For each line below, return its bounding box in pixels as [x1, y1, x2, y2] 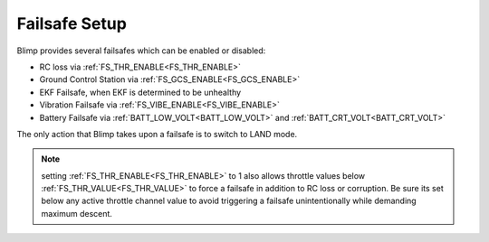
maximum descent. [41, 208, 113, 219]
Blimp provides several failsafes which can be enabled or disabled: [16, 45, 266, 56]
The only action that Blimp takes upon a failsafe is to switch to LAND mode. [16, 128, 298, 139]
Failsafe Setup [16, 14, 127, 33]
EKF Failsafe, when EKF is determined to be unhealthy [39, 87, 242, 98]
